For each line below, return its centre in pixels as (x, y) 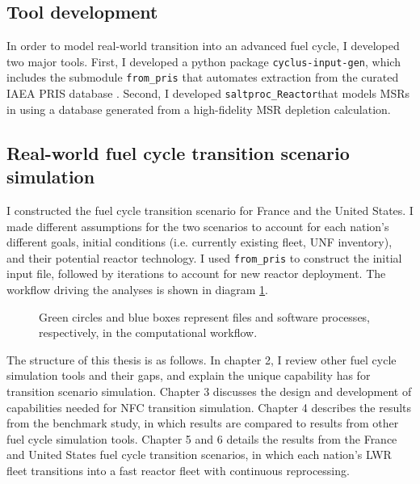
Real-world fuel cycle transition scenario (178, 152)
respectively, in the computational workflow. (148, 332)
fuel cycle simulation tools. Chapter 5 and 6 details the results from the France (202, 438)
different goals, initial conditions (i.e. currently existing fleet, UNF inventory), (199, 242)
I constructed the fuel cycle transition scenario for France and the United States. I (210, 210)
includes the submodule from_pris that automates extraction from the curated (203, 77)
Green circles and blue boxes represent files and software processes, (205, 316)
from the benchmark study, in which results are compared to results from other (203, 423)
